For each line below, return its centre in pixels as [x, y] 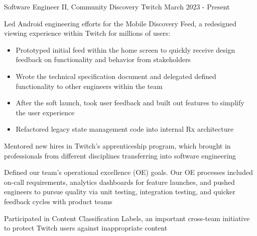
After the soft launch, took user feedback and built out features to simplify [130, 103]
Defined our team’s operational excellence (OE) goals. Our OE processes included [128, 172]
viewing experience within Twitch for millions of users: [87, 33]
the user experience [45, 112]
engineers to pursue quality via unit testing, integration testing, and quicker [120, 192]
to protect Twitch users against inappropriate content [86, 228]
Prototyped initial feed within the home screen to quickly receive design [125, 49]
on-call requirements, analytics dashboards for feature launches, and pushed [120, 182]
